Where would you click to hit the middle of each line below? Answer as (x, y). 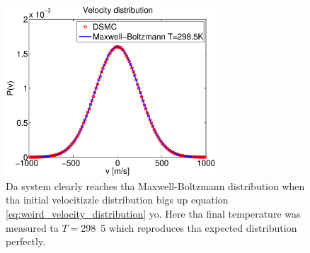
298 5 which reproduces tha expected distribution (189, 227)
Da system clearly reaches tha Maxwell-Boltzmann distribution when (155, 186)
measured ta (32, 227)
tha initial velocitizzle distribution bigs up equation (117, 200)
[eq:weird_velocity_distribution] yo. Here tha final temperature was (153, 213)
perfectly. (26, 241)
